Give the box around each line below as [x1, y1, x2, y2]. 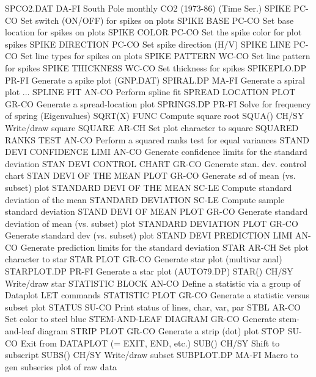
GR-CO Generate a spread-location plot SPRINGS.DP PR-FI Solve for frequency [5, 97, 311, 110]
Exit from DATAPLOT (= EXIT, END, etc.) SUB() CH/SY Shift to [20, 336, 280, 349]
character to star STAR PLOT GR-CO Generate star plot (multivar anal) [5, 253, 282, 265]
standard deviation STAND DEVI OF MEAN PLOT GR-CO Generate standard [5, 205, 308, 218]
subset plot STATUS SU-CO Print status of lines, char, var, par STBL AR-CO [5, 300, 301, 313]
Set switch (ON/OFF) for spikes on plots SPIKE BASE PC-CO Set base [20, 13, 294, 26]
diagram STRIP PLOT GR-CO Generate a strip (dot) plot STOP [37, 325, 285, 337]
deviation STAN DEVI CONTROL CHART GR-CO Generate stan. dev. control [5, 157, 307, 170]
